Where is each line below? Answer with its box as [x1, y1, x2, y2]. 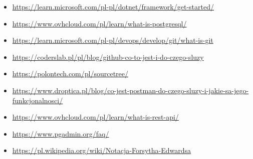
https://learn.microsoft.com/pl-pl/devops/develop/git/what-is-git [12, 35, 213, 45]
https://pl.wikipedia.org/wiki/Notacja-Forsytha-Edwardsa [12, 145, 191, 156]
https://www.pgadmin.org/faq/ [12, 128, 109, 139]
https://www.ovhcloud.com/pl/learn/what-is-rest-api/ [12, 112, 179, 122]
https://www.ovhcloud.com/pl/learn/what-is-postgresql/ [12, 18, 187, 28]
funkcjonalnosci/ [12, 95, 63, 105]
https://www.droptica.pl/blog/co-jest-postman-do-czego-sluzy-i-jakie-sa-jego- [12, 85, 249, 95]
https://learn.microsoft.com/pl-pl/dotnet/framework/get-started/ [12, 1, 214, 11]
